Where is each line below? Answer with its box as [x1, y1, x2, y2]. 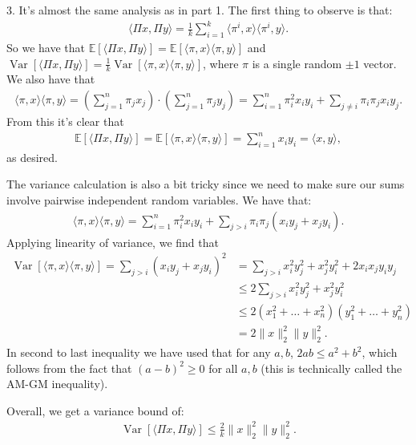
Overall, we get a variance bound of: [6, 402, 184, 419]
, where [203, 55, 239, 71]
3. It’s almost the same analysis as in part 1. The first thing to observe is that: [6, 2, 393, 18]
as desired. [6, 148, 58, 165]
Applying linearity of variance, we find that [6, 233, 219, 250]
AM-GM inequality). [6, 375, 108, 392]
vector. [363, 55, 397, 71]
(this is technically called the [261, 359, 402, 376]
